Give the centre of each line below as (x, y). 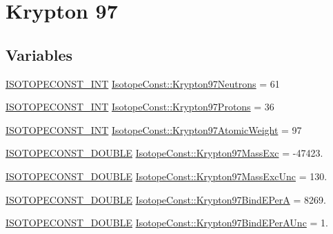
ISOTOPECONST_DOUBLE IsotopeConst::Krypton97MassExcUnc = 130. (166, 176)
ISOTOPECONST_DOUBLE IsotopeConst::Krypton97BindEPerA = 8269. (166, 199)
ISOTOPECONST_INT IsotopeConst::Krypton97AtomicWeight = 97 (154, 129)
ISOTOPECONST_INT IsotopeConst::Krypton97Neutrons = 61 (143, 83)
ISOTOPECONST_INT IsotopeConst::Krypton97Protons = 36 (140, 107)
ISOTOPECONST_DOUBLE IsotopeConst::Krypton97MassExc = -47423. (164, 153)
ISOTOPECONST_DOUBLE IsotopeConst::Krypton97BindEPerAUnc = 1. (167, 223)
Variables (39, 54)
